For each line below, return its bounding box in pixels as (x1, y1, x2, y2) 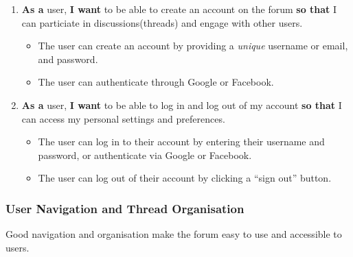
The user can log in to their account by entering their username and (38, 134, 325, 149)
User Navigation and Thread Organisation (5, 199, 244, 217)
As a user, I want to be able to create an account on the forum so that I (21, 2, 337, 16)
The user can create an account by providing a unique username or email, (38, 38, 348, 53)
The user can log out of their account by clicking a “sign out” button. (38, 171, 332, 185)
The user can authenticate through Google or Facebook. (38, 75, 274, 89)
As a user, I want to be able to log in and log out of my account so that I (21, 97, 342, 112)
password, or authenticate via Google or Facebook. (38, 147, 252, 162)
